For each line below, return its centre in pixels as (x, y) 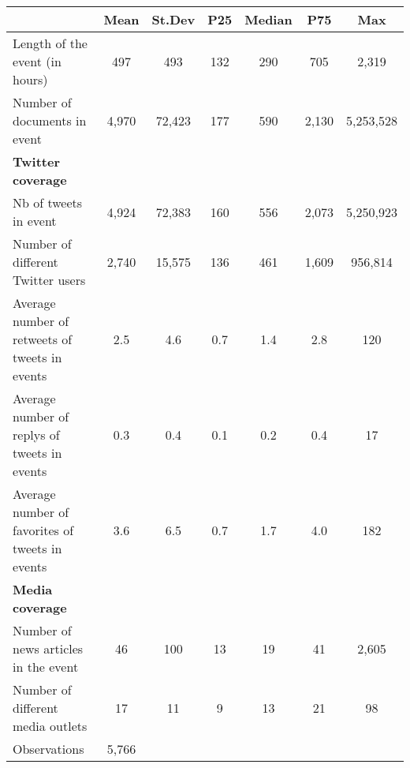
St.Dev (173, 19)
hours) (30, 79)
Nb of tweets (48, 202)
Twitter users (49, 280)
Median (268, 19)
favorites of (43, 530)
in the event (46, 667)
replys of (36, 435)
